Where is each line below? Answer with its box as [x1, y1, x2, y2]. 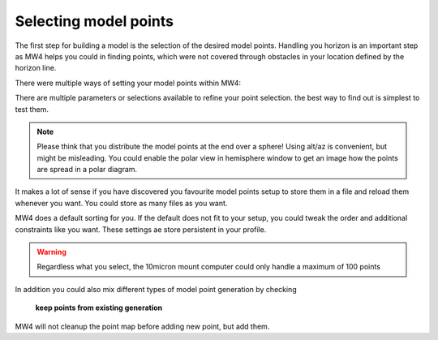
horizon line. [15, 63, 57, 73]
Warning [36, 247, 67, 257]
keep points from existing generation [35, 303, 163, 312]
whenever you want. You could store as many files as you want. [15, 198, 228, 208]
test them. [15, 104, 49, 114]
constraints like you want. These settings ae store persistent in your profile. [15, 224, 267, 235]
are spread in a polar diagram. [36, 165, 138, 174]
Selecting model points [15, 12, 174, 30]
